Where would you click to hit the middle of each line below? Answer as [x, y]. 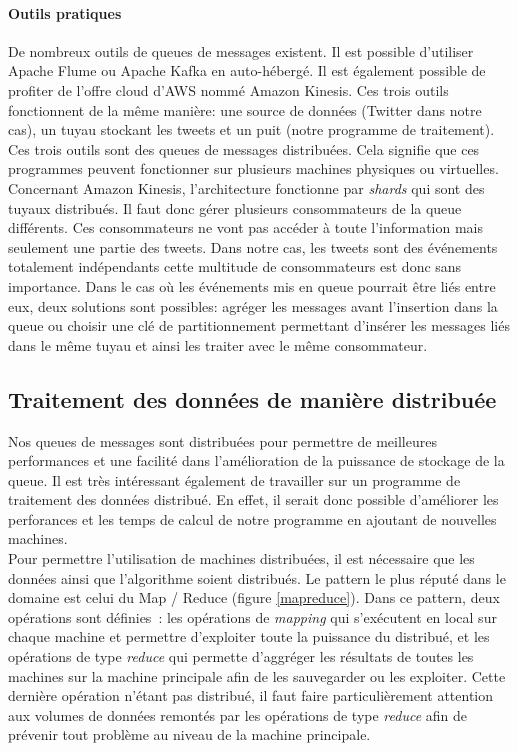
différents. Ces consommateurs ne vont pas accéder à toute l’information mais [246, 227]
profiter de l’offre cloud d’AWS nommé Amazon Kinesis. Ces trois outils [228, 89]
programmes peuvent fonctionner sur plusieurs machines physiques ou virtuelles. [253, 168]
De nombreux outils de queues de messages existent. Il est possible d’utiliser [241, 50]
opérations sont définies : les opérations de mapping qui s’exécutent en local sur [252, 616]
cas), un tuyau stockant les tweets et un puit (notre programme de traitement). [251, 129]
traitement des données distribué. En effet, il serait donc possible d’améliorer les [253, 499]
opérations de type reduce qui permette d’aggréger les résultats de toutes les [241, 656]
